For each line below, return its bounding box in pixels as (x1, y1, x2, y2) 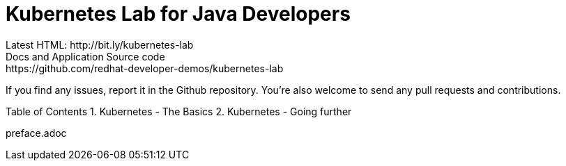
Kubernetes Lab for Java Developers (6, 2, 351, 26)
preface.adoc (6, 126, 67, 139)
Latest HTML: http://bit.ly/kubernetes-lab (6, 38, 194, 51)
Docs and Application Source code (6, 50, 165, 63)
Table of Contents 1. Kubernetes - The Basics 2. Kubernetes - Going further (6, 105, 352, 117)
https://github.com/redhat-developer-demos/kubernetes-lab (6, 62, 284, 74)
